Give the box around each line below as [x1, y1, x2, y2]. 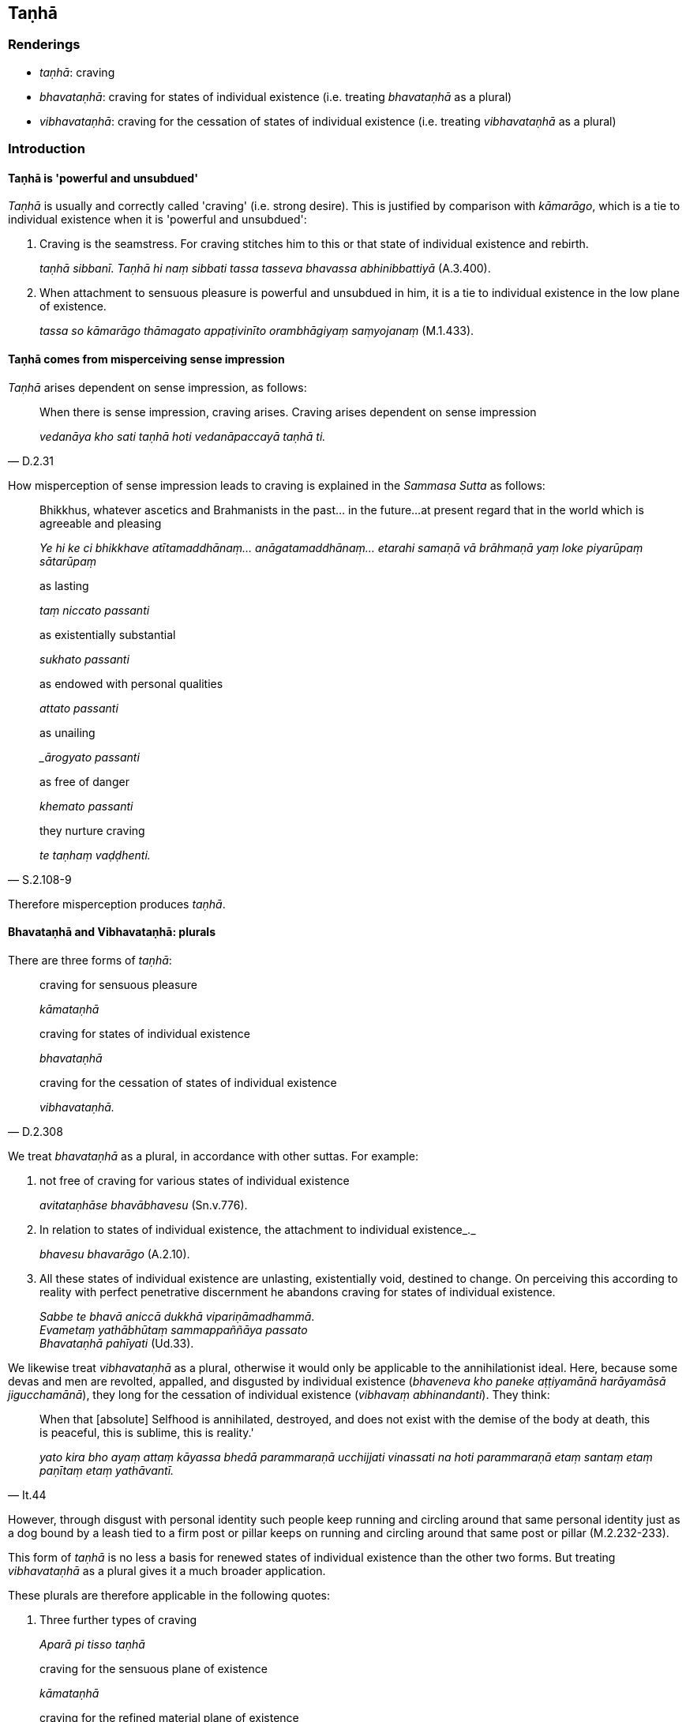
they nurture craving [39, 823, 145, 837]
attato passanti [39, 701, 118, 715]
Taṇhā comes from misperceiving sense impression [8, 352, 285, 366]
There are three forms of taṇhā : [8, 953, 172, 967]
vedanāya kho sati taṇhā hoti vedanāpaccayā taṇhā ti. [39, 429, 326, 443]
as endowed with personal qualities [39, 676, 223, 690]
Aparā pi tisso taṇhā [39, 1637, 145, 1651]
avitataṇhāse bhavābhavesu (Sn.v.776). [39, 1198, 248, 1212]
